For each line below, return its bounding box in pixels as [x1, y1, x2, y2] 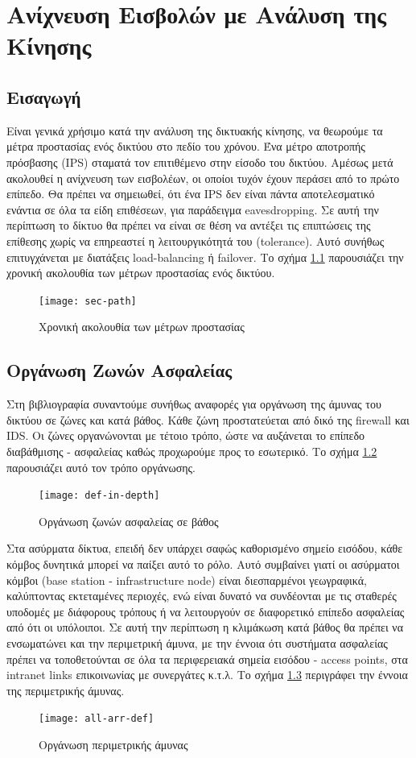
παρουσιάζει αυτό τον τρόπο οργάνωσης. [6, 458, 196, 475]
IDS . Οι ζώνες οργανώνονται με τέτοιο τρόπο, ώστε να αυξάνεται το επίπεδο [6, 427, 365, 444]
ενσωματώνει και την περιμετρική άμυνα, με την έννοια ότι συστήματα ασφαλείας [6, 634, 388, 651]
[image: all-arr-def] [39, 713, 154, 725]
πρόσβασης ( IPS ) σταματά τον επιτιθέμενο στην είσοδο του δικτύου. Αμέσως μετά [6, 153, 393, 170]
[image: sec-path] [39, 295, 137, 307]
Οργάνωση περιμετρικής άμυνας [39, 735, 188, 752]
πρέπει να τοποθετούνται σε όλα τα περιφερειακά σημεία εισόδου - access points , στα [6, 650, 408, 667]
